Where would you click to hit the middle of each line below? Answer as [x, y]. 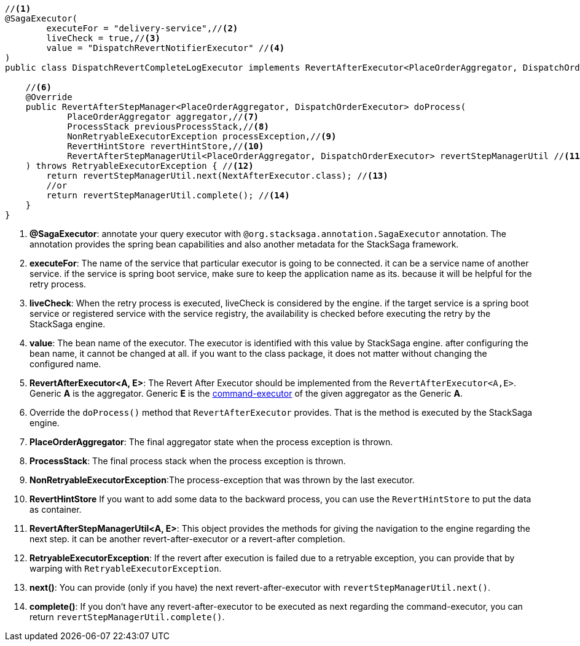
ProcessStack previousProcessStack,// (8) [168, 126]
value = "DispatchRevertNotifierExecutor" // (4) [166, 48]
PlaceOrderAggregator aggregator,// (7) [163, 117]
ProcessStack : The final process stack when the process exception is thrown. [188, 461]
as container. [56, 509]
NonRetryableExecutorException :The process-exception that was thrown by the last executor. [222, 480]
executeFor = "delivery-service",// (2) [142, 28]
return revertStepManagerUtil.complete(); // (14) [168, 195]
